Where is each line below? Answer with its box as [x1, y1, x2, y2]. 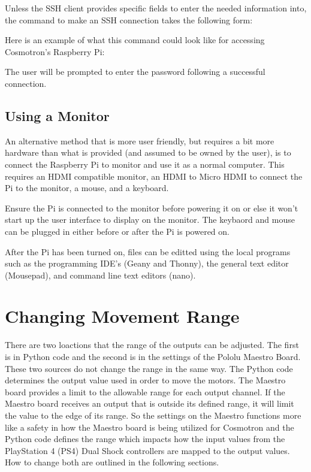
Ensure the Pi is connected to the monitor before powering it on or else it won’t [5, 201, 298, 214]
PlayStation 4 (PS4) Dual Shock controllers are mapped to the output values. [5, 444, 290, 456]
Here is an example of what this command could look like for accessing [5, 34, 265, 46]
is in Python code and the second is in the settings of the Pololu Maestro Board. [5, 350, 301, 363]
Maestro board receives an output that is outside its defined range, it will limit [5, 397, 294, 410]
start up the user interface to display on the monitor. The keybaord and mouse [5, 213, 295, 226]
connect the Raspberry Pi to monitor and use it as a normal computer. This [5, 158, 285, 170]
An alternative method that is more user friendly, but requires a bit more [5, 134, 274, 147]
